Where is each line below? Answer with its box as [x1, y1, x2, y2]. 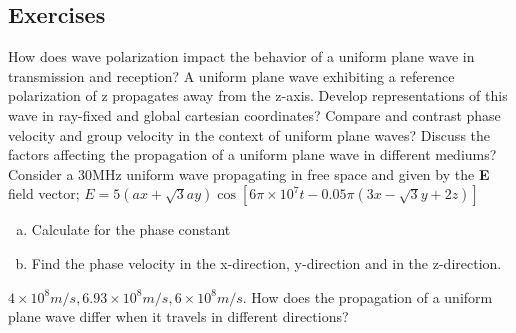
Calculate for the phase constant [31, 219, 231, 240]
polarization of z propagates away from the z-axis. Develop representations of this [8, 85, 508, 106]
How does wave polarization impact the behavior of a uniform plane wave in [8, 46, 475, 67]
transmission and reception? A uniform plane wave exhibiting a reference [8, 65, 455, 86]
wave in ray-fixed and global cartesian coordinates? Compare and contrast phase [8, 104, 501, 125]
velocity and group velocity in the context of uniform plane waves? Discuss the [8, 124, 491, 145]
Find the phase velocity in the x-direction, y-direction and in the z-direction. [31, 252, 502, 273]
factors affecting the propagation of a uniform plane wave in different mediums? [8, 144, 497, 165]
